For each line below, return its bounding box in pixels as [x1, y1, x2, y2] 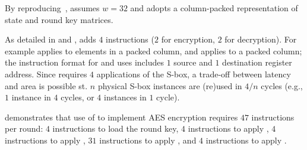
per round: [5, 122, 43, 135]
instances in [104, 91, 147, 103]
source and [173, 56, 213, 69]
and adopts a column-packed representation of [130, 2, 298, 14]
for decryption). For [224, 33, 297, 45]
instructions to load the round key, [52, 122, 179, 135]
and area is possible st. [5, 79, 88, 92]
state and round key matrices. [5, 13, 113, 25]
